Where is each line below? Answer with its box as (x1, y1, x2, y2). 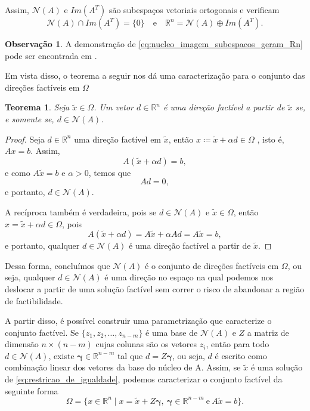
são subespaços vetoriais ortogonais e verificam (108, 4, 280, 16)
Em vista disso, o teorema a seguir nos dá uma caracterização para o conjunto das (5, 69, 305, 82)
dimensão (5, 338, 39, 350)
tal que (117, 349, 143, 361)
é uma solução (250, 361, 303, 373)
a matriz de (247, 326, 289, 338)
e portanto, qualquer (5, 239, 80, 252)
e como (5, 166, 30, 178)
